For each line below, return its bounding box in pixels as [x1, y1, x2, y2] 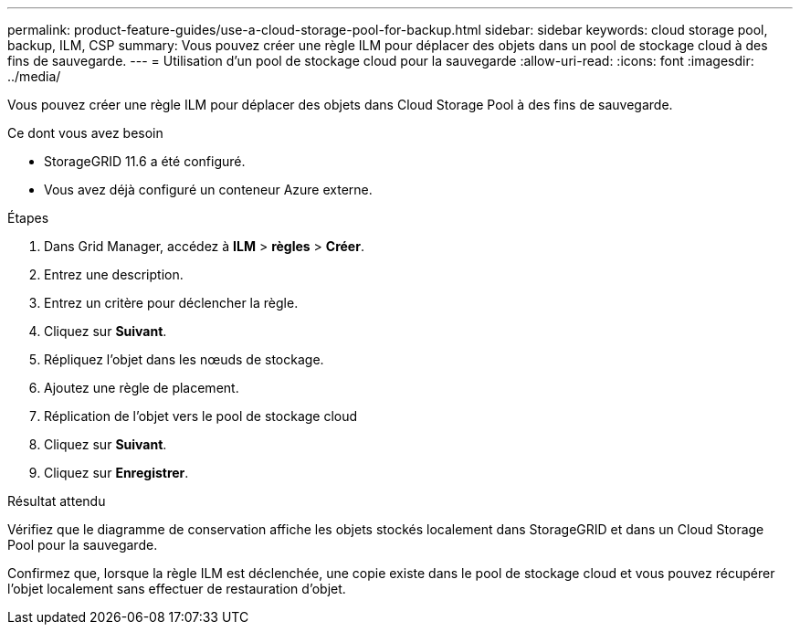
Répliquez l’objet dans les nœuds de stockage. [44, 352, 324, 367]
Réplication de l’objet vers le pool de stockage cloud [44, 408, 358, 424]
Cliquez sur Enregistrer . [44, 465, 189, 480]
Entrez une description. [44, 267, 184, 282]
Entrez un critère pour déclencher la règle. [44, 295, 299, 311]
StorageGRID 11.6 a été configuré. [44, 153, 246, 169]
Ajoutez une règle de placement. [44, 380, 239, 395]
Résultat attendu [7, 493, 106, 509]
